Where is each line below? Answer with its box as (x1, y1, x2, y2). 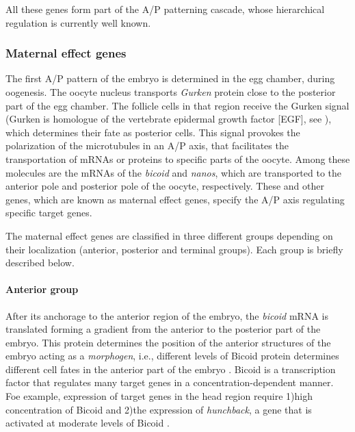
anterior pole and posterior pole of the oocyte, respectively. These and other (5, 179, 324, 193)
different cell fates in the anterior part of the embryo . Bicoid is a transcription (5, 361, 336, 376)
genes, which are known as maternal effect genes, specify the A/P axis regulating (5, 192, 345, 206)
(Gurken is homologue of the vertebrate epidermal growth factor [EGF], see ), (5, 112, 332, 126)
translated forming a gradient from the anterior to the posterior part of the (5, 322, 321, 336)
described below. (5, 255, 75, 270)
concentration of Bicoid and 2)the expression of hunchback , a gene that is (5, 402, 312, 416)
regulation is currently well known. (5, 15, 151, 29)
